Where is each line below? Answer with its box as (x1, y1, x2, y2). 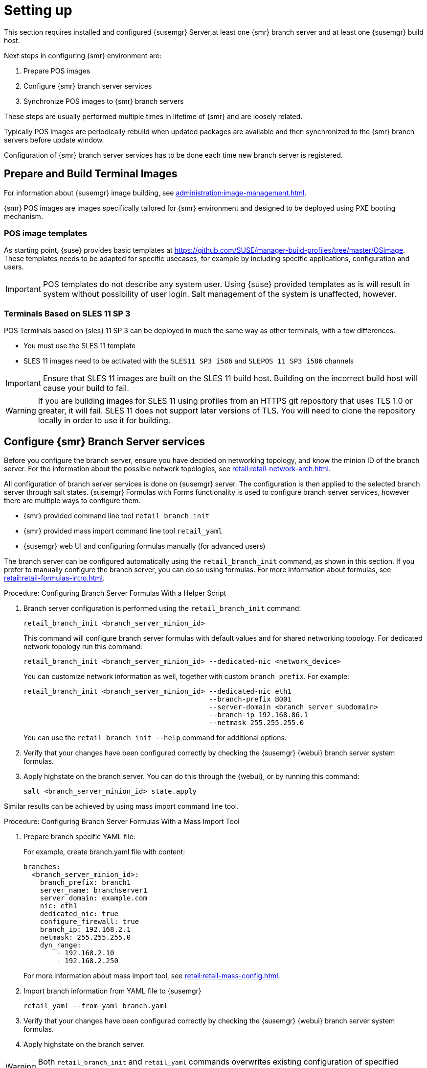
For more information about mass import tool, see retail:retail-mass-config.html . (23, 971, 280, 980)
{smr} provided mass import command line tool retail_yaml (23, 526, 223, 535)
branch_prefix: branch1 (40, 878, 131, 886)
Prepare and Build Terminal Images (4, 168, 178, 180)
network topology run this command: (23, 642, 142, 651)
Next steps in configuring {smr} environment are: (4, 51, 162, 60)
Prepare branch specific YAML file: (23, 832, 135, 841)
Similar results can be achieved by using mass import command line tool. (4, 801, 239, 810)
